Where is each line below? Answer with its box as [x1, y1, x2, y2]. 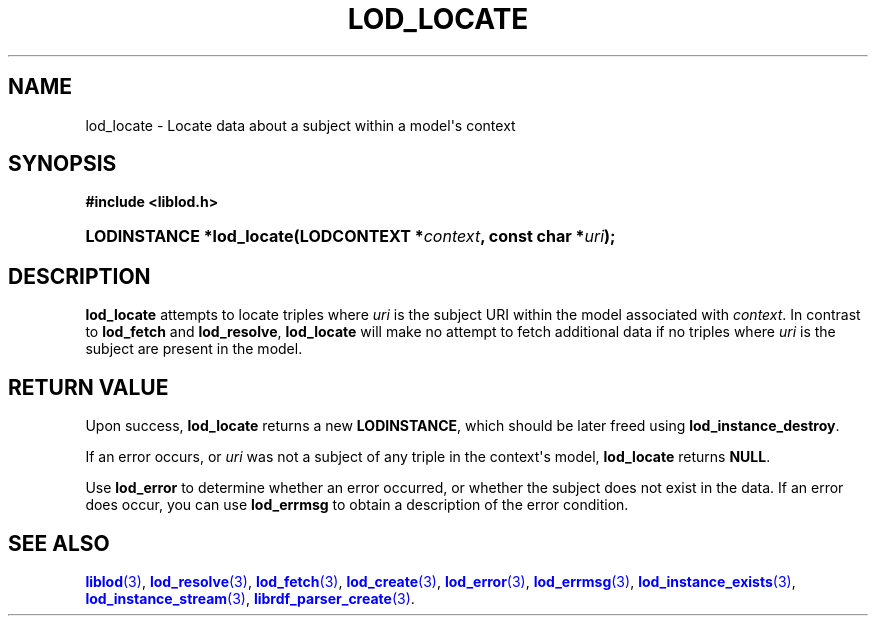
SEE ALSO [8, 530, 110, 556]
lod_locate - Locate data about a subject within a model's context [85, 116, 516, 134]
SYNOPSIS [8, 151, 117, 177]
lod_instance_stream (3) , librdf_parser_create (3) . [85, 589, 415, 607]
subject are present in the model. [85, 340, 303, 358]
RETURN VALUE [8, 374, 169, 400]
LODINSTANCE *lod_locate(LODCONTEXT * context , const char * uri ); [85, 226, 616, 247]
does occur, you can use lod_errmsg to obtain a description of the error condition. [85, 496, 629, 514]
